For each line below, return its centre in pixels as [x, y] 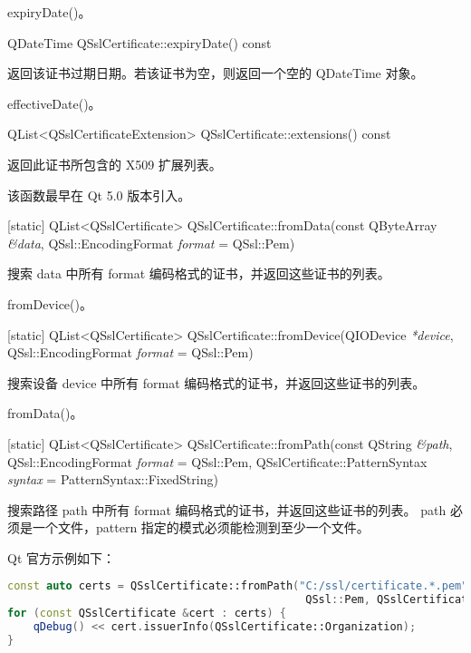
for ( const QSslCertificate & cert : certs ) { [147, 614]
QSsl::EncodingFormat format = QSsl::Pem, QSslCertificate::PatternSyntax [217, 461]
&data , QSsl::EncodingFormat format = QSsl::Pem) [151, 243]
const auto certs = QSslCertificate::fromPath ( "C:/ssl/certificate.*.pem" [238, 586]
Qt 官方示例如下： [61, 557]
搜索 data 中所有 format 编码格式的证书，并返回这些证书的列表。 [199, 273]
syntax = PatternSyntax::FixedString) [113, 479]
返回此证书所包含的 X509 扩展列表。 [115, 164]
